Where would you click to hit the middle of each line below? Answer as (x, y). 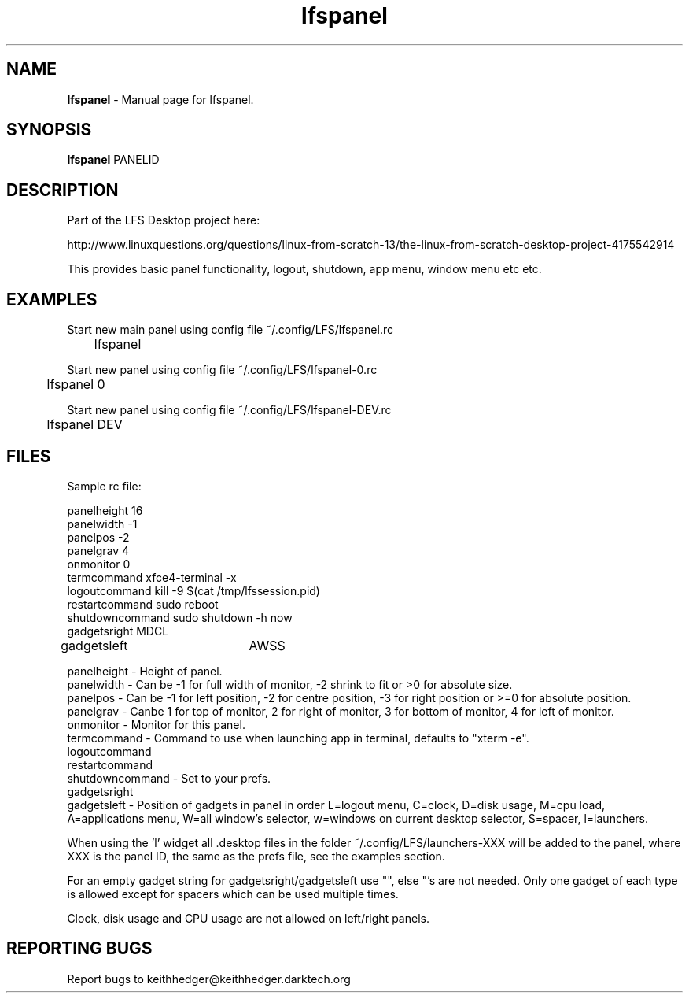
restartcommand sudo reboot (143, 604)
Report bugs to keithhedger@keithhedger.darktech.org (209, 979)
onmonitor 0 (99, 564)
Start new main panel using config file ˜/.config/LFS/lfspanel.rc (230, 330)
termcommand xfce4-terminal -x (152, 577)
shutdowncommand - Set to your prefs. (169, 778)
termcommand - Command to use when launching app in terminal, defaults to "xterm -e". (298, 738)
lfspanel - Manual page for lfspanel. (160, 99)
